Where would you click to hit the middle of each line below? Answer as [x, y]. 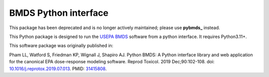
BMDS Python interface [59, 13]
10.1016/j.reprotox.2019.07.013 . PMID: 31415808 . [58, 69]
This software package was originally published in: [61, 46]
